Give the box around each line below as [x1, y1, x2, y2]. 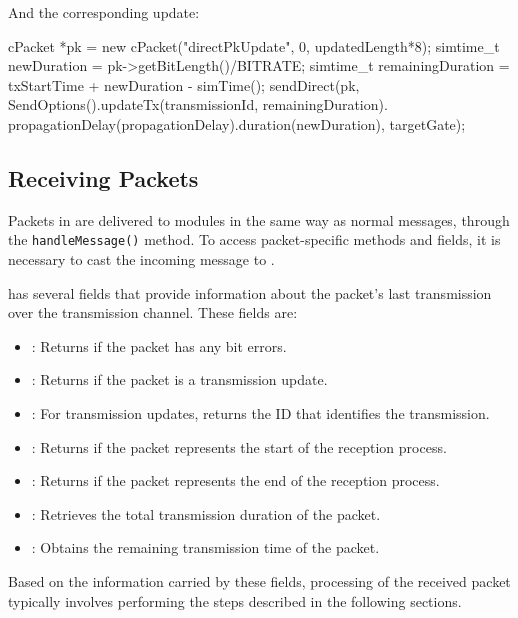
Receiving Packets [8, 162, 199, 193]
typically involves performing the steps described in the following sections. [8, 590, 462, 611]
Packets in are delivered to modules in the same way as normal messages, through [8, 209, 510, 230]
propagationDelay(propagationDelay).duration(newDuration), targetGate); [8, 113, 466, 134]
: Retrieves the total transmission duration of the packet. [31, 503, 381, 524]
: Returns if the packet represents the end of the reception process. [31, 470, 440, 491]
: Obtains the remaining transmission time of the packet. [31, 537, 380, 558]
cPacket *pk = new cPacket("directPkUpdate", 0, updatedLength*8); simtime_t [8, 35, 500, 56]
